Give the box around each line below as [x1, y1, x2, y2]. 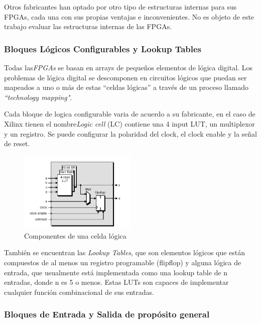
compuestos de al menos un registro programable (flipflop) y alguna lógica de [4, 257, 241, 268]
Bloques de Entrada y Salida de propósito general [4, 308, 210, 320]
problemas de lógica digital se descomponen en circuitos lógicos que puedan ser [4, 72, 247, 82]
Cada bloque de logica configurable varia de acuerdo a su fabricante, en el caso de [4, 109, 255, 119]
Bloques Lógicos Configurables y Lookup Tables [4, 42, 202, 55]
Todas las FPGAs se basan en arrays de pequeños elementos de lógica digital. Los [4, 62, 252, 72]
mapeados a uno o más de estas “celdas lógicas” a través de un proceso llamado [4, 82, 249, 92]
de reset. [4, 138, 30, 149]
